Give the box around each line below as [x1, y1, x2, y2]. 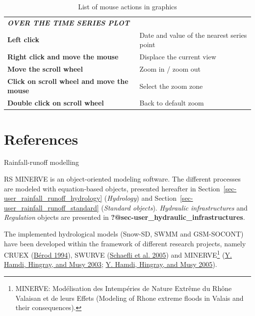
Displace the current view [139, 52, 216, 62]
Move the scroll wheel [7, 63, 83, 74]
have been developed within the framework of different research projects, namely [4, 238, 246, 248]
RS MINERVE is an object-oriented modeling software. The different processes [4, 174, 241, 184]
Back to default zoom [139, 98, 204, 108]
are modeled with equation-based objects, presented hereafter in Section [4, 183, 220, 193]
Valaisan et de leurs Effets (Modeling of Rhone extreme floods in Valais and [15, 292, 244, 303]
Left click [7, 34, 39, 45]
